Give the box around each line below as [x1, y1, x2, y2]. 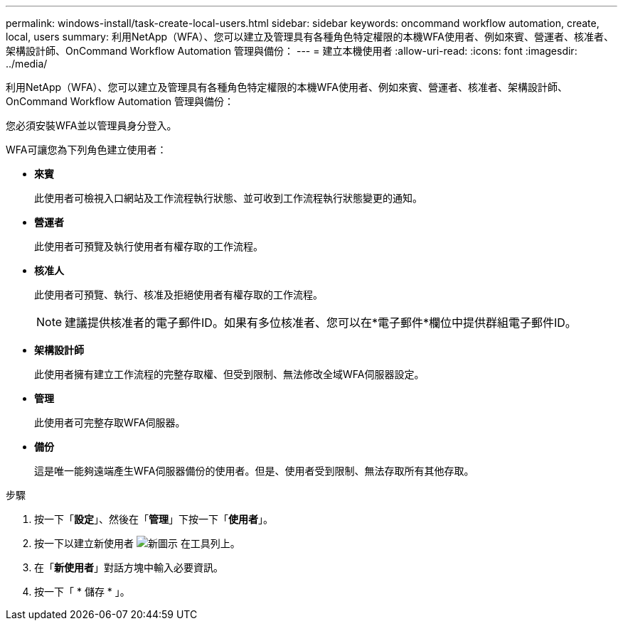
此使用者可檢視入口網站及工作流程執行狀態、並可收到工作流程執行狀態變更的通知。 [34, 192, 422, 204]
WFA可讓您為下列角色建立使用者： [6, 144, 167, 156]
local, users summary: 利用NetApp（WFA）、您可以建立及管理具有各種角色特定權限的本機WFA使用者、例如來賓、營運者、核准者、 [6, 31, 614, 43]
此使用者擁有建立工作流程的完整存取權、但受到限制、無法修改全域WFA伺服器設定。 [34, 368, 425, 380]
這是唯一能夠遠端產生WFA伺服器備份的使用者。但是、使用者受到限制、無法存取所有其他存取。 [34, 465, 474, 477]
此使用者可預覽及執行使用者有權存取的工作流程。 [34, 240, 263, 252]
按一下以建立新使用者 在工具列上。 [34, 537, 240, 549]
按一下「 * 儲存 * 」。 [34, 585, 130, 598]
